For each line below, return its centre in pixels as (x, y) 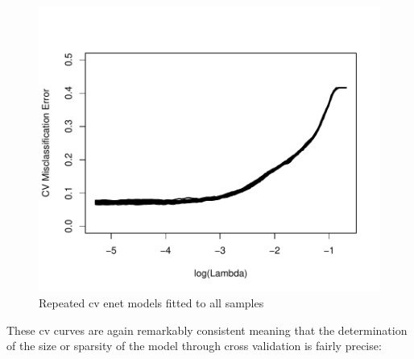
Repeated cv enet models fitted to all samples (151, 302)
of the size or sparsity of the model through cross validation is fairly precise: (194, 346)
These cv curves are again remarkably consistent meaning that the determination (207, 330)
